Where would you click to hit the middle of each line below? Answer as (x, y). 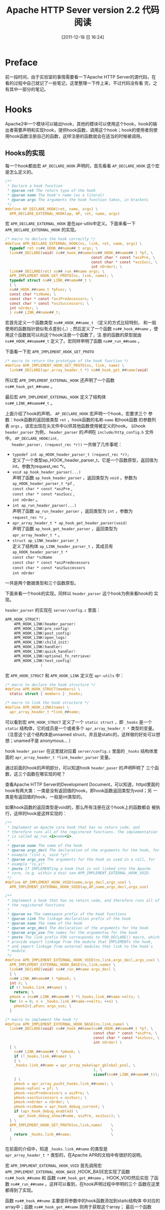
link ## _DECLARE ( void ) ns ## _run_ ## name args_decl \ (63, 969)
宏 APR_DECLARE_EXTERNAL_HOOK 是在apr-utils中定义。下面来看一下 (70, 224)
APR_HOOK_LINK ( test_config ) (43, 661)
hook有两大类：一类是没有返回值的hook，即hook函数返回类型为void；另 (79, 790)
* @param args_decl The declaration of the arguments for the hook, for (83, 850)
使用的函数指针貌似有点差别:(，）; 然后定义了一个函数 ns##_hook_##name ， (80, 329)
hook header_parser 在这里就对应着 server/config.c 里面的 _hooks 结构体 (79, 751)
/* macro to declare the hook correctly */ (50, 239)
